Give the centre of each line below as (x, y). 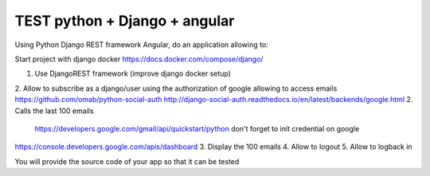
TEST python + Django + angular (125, 21)
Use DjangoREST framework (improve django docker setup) (133, 74)
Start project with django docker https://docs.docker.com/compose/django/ (139, 59)
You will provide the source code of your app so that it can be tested (127, 161)
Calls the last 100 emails (55, 111)
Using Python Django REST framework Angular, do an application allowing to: (141, 45)
